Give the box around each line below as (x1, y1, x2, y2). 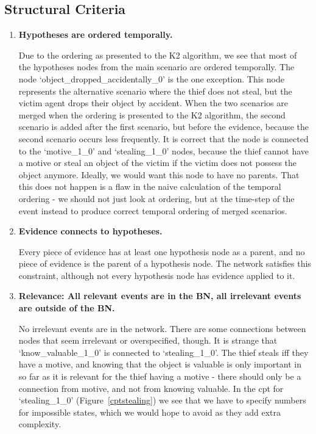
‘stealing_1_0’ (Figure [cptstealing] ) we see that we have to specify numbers (18, 394, 306, 407)
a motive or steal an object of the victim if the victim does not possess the (18, 156, 297, 169)
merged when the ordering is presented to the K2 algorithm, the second (18, 108, 286, 121)
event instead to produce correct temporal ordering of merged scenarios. (18, 204, 287, 217)
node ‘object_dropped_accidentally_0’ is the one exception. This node (18, 72, 284, 85)
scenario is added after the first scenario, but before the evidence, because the (18, 120, 309, 133)
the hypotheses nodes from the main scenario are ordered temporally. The (18, 60, 295, 73)
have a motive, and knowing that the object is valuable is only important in (18, 358, 301, 371)
